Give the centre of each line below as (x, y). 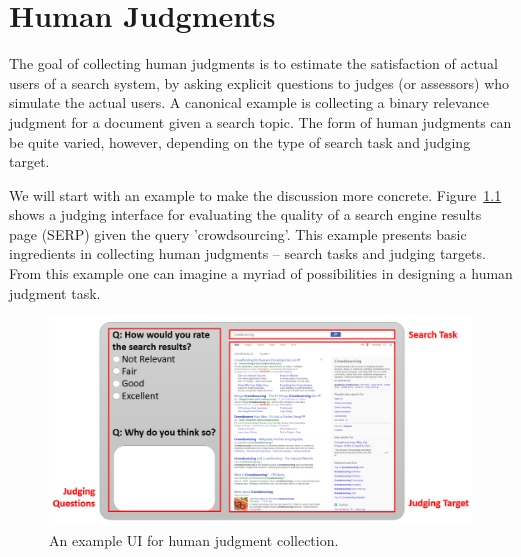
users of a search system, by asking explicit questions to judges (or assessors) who (259, 82)
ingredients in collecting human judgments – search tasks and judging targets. (247, 253)
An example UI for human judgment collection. (194, 539)
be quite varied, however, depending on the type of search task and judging (240, 141)
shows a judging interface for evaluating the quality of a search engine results (245, 214)
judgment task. (55, 292)
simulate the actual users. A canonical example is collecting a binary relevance (249, 102)
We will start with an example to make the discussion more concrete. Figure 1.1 (255, 194)
